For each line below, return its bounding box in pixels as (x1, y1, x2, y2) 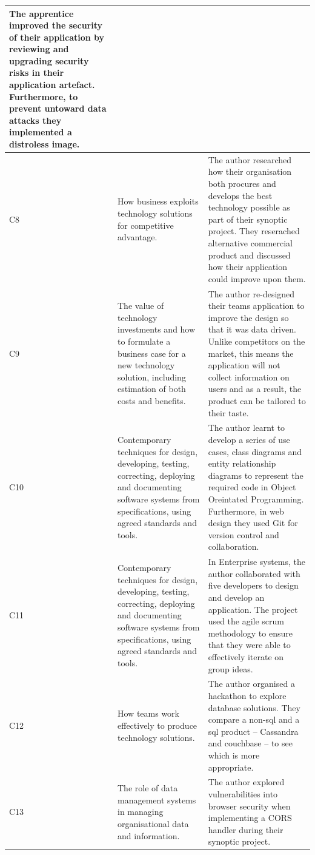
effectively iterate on (208, 650, 284, 663)
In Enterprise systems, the (208, 555, 306, 568)
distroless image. (9, 138, 80, 150)
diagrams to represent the (208, 468, 303, 481)
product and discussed (208, 248, 291, 261)
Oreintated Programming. (208, 493, 304, 505)
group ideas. (208, 662, 253, 675)
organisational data (118, 817, 189, 830)
